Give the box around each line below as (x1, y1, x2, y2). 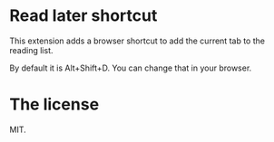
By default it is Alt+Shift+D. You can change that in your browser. (9, 62, 252, 73)
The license (9, 94, 100, 115)
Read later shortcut (9, 5, 158, 26)
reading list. (9, 44, 54, 55)
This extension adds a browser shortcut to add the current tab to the (9, 35, 266, 46)
